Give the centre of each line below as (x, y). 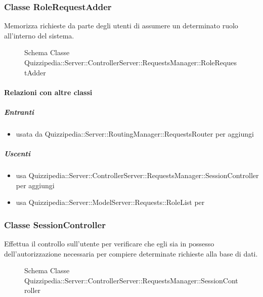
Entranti (19, 112)
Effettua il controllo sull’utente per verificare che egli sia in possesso (109, 244)
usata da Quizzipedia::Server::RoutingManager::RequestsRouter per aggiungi (135, 133)
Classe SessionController (55, 224)
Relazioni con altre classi (48, 92)
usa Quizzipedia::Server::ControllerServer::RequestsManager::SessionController (137, 175)
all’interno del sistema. (39, 35)
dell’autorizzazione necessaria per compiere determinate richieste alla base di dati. (131, 253)
